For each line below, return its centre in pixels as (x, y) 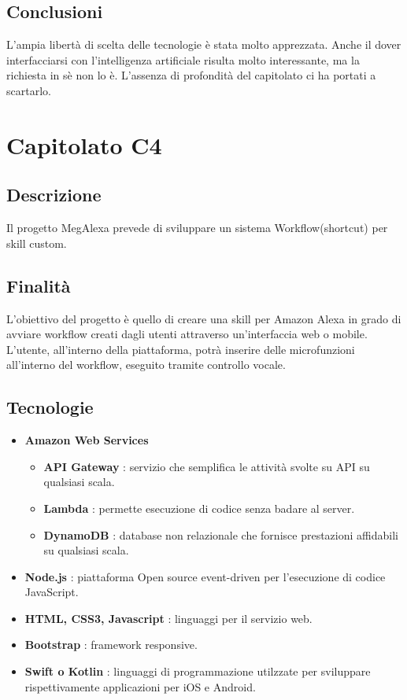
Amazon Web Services (87, 440)
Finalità (39, 285)
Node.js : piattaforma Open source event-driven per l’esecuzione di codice (205, 576)
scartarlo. (29, 90)
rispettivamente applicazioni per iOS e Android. (140, 686)
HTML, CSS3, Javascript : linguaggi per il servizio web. (168, 618)
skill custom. (37, 243)
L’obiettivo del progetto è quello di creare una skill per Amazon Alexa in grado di (204, 318)
